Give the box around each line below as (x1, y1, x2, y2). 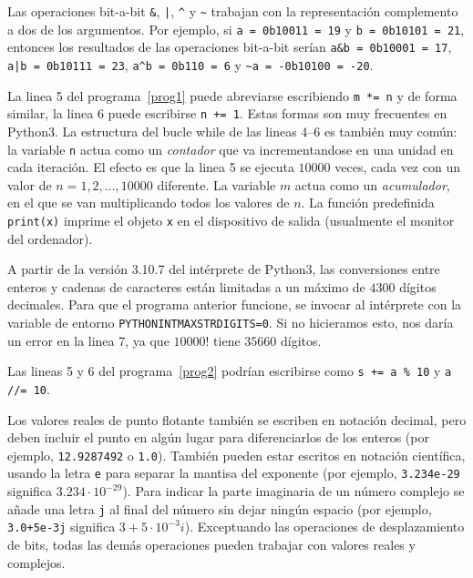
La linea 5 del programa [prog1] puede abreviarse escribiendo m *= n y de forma (7, 86, 458, 105)
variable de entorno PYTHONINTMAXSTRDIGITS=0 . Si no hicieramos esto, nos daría (7, 313, 454, 331)
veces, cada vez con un (334, 157, 460, 177)
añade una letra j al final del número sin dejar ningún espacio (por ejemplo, (7, 499, 432, 518)
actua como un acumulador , (294, 175, 450, 194)
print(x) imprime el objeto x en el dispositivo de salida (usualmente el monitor (7, 210, 455, 229)
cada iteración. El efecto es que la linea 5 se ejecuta (7, 157, 294, 177)
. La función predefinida (301, 193, 435, 212)
